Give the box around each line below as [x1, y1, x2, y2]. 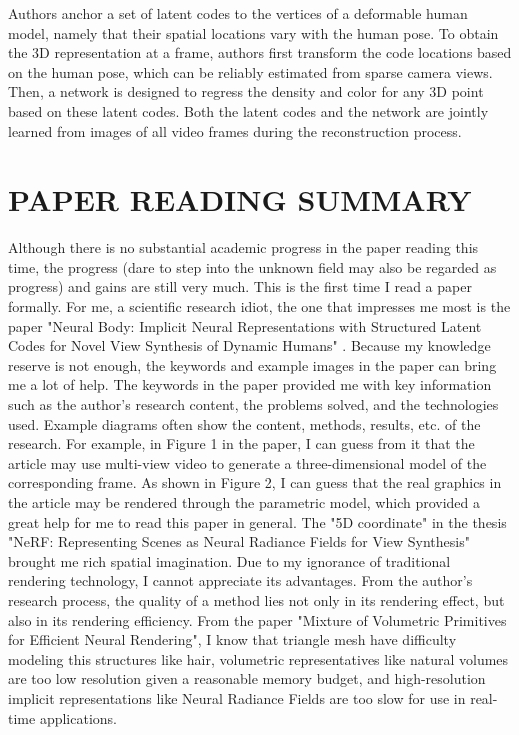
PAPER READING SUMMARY [8, 179, 472, 220]
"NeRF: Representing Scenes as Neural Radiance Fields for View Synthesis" [8, 531, 470, 552]
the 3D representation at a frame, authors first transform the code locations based [8, 42, 512, 63]
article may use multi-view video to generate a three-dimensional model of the [8, 452, 487, 473]
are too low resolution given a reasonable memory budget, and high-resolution [8, 668, 486, 689]
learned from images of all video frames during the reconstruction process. [8, 120, 462, 141]
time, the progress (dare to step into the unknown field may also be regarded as [8, 256, 497, 277]
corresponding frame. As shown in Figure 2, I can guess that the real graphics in [8, 472, 502, 493]
